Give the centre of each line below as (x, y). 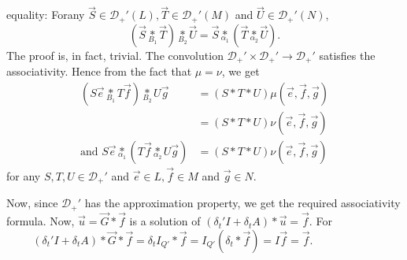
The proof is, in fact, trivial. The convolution (115, 55)
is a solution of (165, 221)
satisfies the (347, 55)
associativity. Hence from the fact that (99, 71)
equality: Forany (46, 15)
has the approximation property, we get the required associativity (242, 203)
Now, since (32, 203)
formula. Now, (41, 221)
